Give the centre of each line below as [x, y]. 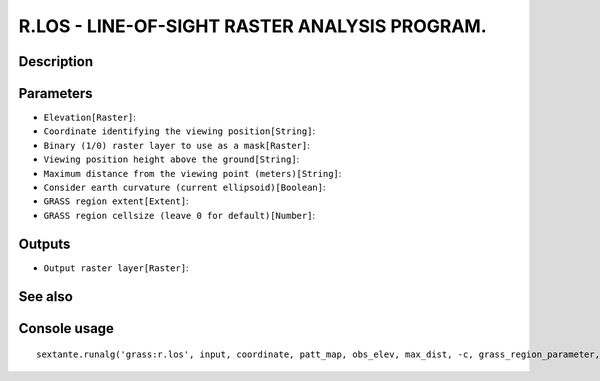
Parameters [55, 93]
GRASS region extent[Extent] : [116, 201]
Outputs [44, 243]
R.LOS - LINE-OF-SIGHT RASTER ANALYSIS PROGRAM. [252, 26]
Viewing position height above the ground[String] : [171, 159]
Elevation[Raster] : [90, 117]
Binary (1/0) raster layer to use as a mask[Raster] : [176, 145]
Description [56, 61]
